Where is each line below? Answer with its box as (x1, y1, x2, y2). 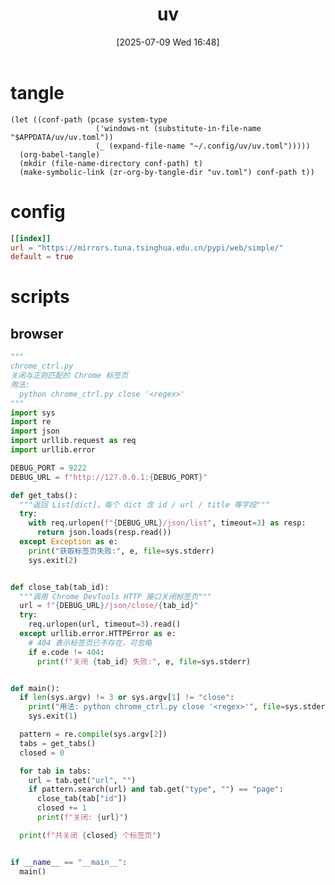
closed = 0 (19, 748, 65, 758)
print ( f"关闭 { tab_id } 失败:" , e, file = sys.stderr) (36, 656, 252, 667)
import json (10, 426, 60, 437)
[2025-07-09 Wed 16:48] (116, 36, 220, 48)
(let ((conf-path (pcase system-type (10, 114, 168, 125)
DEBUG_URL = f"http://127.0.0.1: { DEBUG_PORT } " (10, 472, 208, 482)
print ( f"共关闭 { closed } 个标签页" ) (19, 830, 162, 840)
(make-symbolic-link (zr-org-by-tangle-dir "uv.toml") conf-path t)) (19, 167, 315, 177)
